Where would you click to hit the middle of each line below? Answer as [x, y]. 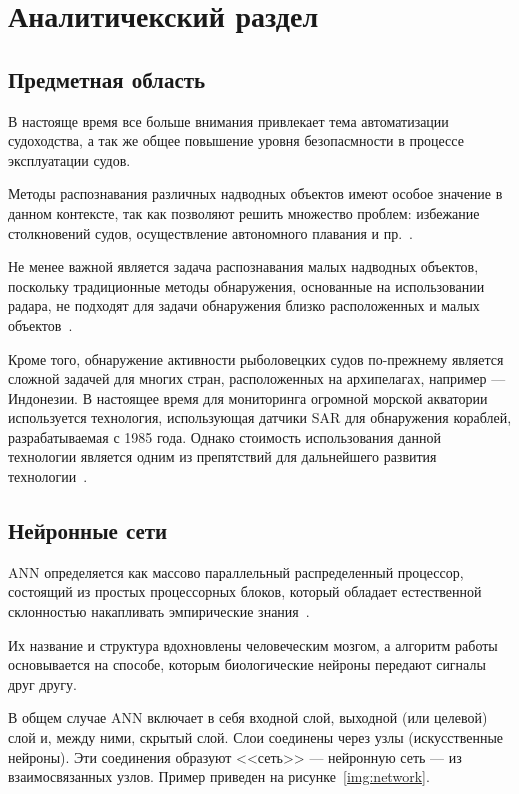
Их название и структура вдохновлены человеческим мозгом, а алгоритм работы [253, 644]
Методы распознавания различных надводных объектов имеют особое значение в [255, 193]
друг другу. [42, 683]
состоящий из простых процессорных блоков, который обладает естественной [245, 591]
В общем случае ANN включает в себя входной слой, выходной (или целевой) [248, 717]
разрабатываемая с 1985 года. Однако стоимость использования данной [224, 436]
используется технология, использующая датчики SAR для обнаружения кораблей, [260, 417]
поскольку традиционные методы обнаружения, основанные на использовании [246, 285]
